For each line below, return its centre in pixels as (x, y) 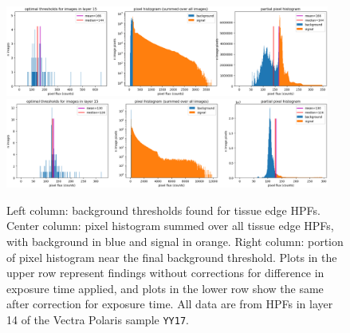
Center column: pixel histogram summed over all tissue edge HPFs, (170, 226)
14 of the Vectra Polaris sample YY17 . (98, 319)
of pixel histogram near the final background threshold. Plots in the (172, 257)
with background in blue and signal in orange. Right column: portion (175, 241)
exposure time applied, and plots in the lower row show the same (165, 288)
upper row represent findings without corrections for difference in (165, 273)
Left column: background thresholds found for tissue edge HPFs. (163, 210)
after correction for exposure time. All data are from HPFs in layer (170, 304)
